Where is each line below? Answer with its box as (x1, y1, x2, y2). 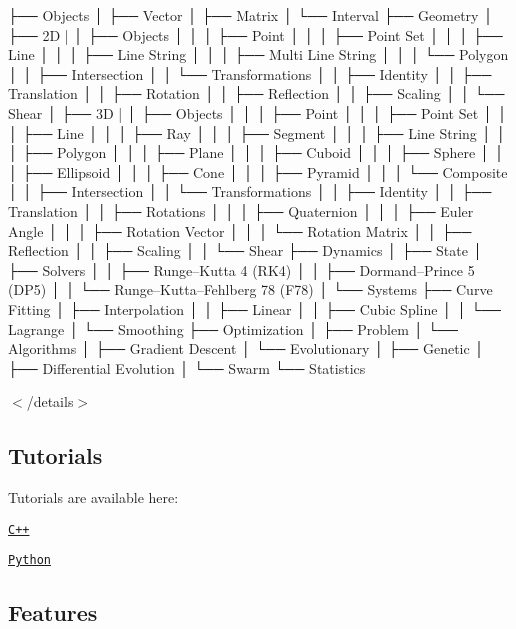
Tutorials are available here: (8, 487, 179, 508)
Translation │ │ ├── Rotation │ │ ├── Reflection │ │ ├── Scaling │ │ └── (8, 83, 505, 104)
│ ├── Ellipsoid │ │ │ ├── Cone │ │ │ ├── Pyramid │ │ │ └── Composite (8, 161, 508, 182)
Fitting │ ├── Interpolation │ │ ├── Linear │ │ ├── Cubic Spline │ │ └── (8, 298, 502, 319)
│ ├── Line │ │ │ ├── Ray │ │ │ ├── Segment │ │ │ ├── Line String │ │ (8, 122, 506, 143)
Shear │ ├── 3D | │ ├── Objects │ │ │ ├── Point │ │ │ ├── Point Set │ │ (8, 102, 508, 123)
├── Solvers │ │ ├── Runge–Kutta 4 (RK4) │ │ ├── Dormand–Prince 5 (8, 259, 475, 280)
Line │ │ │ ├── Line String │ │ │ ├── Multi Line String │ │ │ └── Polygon (8, 44, 509, 65)
